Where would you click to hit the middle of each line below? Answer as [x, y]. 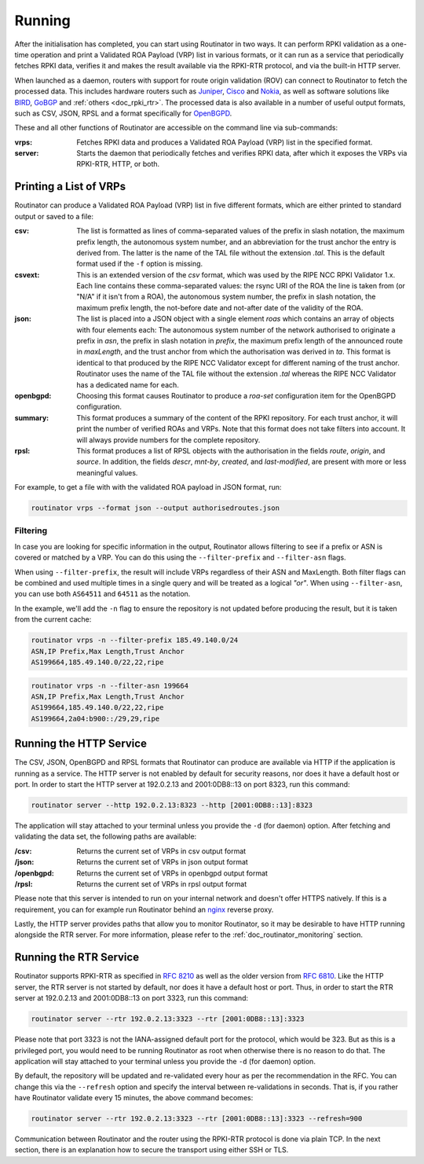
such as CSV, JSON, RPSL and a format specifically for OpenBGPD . [123, 113]
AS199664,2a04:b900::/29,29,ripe [95, 718]
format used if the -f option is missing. [140, 264]
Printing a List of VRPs [70, 187]
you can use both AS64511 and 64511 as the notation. [102, 594]
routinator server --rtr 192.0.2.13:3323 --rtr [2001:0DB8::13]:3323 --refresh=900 [197, 1119]
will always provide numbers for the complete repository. [168, 439]
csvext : [27, 274]
